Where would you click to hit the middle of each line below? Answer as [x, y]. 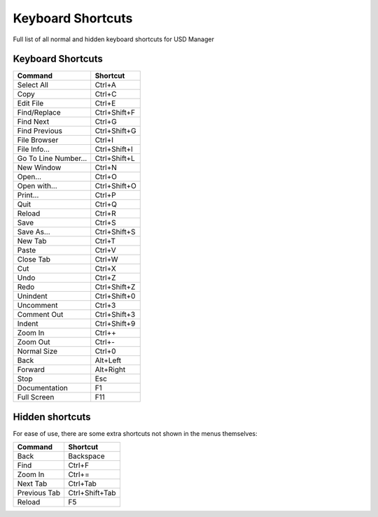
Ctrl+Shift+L [115, 159]
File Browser [38, 140]
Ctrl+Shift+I [114, 149]
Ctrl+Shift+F [115, 113]
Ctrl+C [106, 94]
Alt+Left [108, 360]
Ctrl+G [106, 122]
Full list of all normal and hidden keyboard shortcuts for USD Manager [114, 39]
